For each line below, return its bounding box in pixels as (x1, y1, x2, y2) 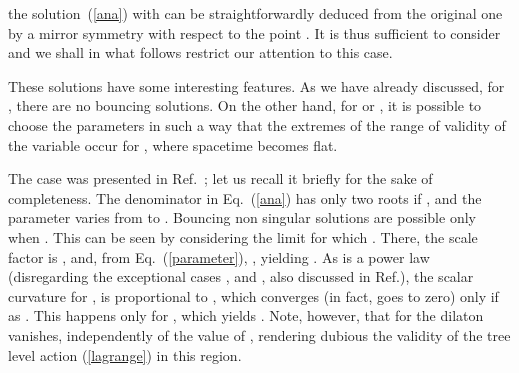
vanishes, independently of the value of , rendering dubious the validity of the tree (8, 324, 511, 345)
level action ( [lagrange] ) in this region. (8, 344, 242, 365)
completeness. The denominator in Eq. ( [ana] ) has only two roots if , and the (8, 187, 482, 208)
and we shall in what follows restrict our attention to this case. (8, 42, 393, 63)
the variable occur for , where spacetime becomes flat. (8, 134, 338, 155)
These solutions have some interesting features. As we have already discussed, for (8, 75, 505, 96)
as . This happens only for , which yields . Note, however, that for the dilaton (8, 305, 484, 326)
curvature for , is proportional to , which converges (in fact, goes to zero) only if (8, 285, 499, 306)
